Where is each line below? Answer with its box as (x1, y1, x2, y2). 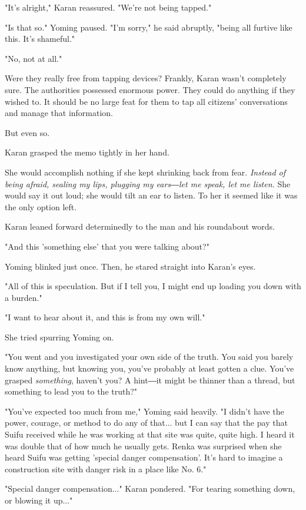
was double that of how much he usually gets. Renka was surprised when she (5, 439, 282, 452)
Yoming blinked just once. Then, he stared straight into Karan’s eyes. (5, 260, 256, 272)
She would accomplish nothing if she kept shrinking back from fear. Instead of (5, 165, 286, 178)
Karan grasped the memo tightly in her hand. (5, 146, 169, 158)
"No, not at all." (5, 52, 62, 64)
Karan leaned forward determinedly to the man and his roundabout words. (5, 220, 275, 233)
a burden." (5, 291, 42, 303)
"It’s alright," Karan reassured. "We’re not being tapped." (5, 1, 212, 13)
